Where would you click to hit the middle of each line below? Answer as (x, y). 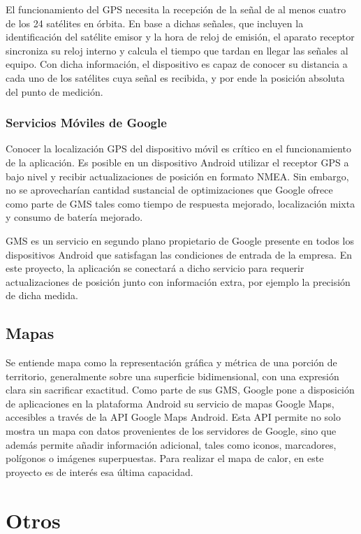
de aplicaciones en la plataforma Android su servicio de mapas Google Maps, (170, 403)
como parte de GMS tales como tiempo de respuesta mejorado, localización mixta (180, 203)
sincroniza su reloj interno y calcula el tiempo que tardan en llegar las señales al (177, 50)
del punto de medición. (54, 91)
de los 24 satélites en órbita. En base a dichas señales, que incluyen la (155, 23)
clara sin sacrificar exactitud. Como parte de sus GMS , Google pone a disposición (180, 390)
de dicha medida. (42, 295)
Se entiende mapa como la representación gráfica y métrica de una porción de (171, 362)
